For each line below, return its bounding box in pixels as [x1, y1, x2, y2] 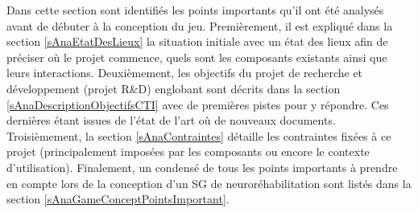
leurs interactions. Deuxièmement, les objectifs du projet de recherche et [6, 64, 363, 81]
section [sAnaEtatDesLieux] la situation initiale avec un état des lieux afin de [6, 33, 388, 50]
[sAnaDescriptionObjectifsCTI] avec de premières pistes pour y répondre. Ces [6, 96, 389, 113]
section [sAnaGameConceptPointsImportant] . [6, 190, 230, 207]
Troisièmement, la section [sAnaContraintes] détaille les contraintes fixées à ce [6, 127, 391, 144]
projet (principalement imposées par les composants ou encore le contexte [6, 143, 370, 160]
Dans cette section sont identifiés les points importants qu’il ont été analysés [6, 2, 384, 18]
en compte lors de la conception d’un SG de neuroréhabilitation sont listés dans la [6, 174, 412, 191]
